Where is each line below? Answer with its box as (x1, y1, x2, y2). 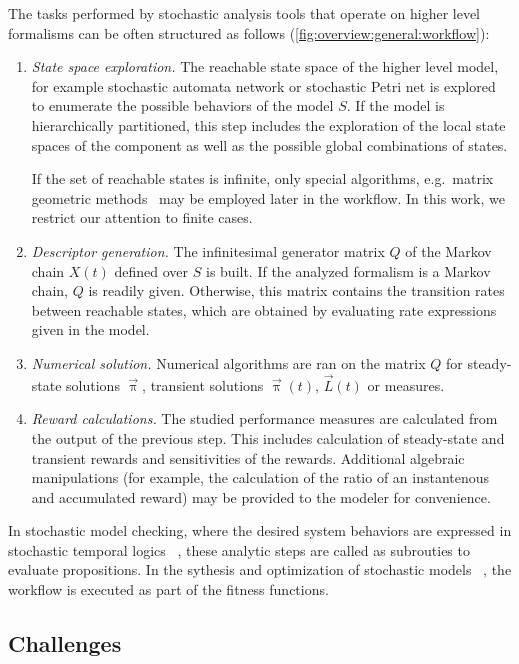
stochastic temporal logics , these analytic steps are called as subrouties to (8, 539, 470, 560)
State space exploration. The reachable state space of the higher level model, (31, 56, 499, 77)
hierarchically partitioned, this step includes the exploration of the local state (31, 114, 506, 135)
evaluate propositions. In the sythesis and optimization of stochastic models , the (8, 559, 512, 580)
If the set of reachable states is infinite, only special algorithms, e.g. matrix (31, 168, 494, 189)
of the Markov (405, 240, 492, 261)
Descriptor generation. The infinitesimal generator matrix (31, 240, 385, 261)
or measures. (367, 374, 445, 395)
